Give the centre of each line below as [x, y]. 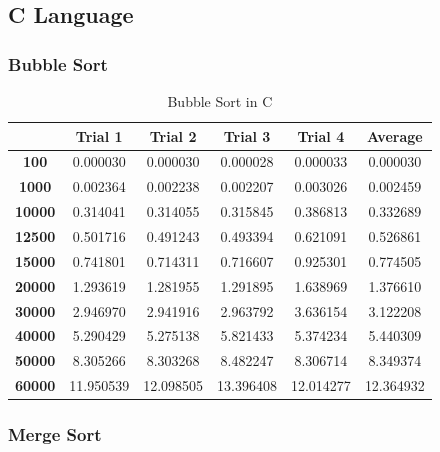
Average [394, 135]
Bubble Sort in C [220, 101]
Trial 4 [321, 135]
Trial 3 [247, 135]
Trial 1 [99, 135]
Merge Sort [55, 434]
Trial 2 [173, 135]
